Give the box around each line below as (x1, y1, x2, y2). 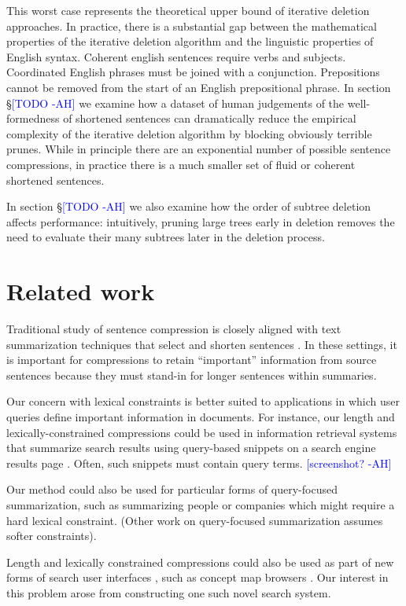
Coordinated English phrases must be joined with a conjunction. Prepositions (6, 64, 380, 80)
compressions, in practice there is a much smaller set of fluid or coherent (6, 156, 356, 172)
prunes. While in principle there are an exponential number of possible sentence (6, 141, 391, 157)
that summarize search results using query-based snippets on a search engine (6, 439, 376, 456)
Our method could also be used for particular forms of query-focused (6, 481, 338, 498)
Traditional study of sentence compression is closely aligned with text (6, 321, 341, 337)
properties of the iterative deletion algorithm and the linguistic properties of (6, 33, 374, 50)
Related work (6, 275, 155, 307)
